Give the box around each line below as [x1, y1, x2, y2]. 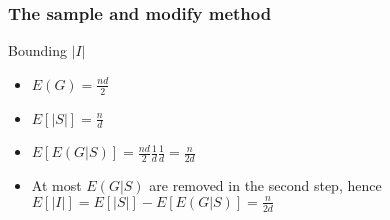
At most [31, 175, 82, 196]
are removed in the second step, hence [149, 175, 382, 196]
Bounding [8, 40, 67, 61]
